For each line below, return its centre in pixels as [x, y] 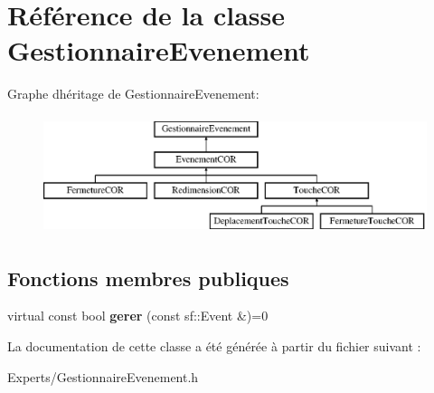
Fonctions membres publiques [148, 278]
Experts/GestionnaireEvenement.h [103, 376]
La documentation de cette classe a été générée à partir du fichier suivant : [214, 345]
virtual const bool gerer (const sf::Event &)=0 [138, 316]
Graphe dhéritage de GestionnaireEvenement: [133, 94]
